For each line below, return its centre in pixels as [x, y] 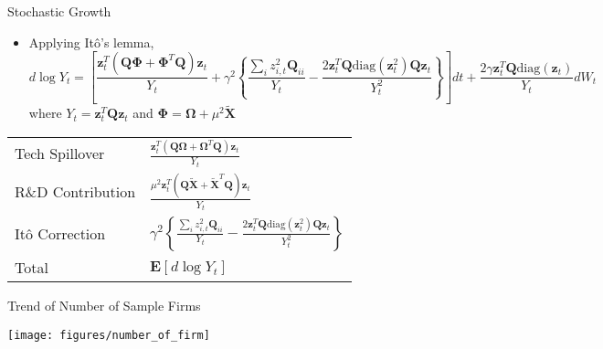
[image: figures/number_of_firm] [109, 335]
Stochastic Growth [59, 11]
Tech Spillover [60, 153]
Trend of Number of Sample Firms [104, 306]
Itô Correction [60, 234]
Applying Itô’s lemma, [91, 42]
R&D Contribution [75, 192]
